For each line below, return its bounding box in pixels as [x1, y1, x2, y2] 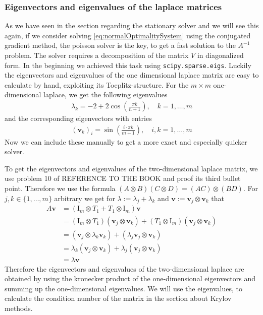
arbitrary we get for [54, 193, 115, 203]
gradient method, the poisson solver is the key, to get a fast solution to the [5, 40, 236, 50]
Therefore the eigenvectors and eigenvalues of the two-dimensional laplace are [5, 263, 244, 274]
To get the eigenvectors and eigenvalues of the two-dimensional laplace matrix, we [5, 163, 258, 173]
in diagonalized [197, 50, 244, 60]
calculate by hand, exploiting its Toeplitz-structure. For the [5, 79, 189, 90]
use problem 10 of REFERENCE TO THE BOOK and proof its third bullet [5, 173, 241, 183]
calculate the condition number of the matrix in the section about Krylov [5, 293, 232, 303]
